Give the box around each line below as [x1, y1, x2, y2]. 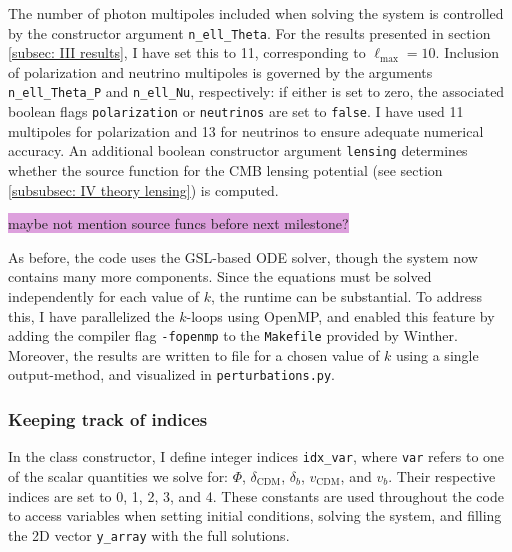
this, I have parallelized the [8, 305, 175, 326]
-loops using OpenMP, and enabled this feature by [186, 305, 495, 326]
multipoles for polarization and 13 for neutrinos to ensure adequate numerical [8, 120, 484, 141]
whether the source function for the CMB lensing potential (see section [8, 160, 443, 180]
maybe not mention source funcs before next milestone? [8, 213, 349, 234]
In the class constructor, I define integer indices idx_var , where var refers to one [8, 446, 505, 467]
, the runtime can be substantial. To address [210, 285, 483, 306]
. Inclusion [435, 42, 500, 63]
